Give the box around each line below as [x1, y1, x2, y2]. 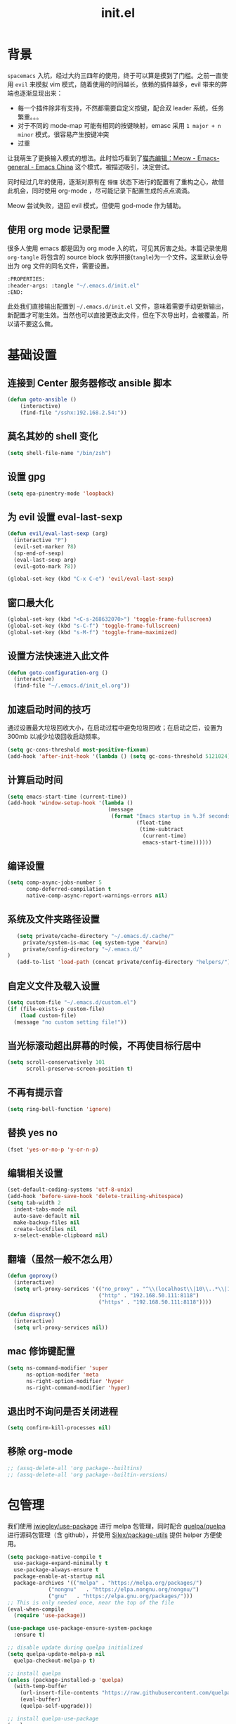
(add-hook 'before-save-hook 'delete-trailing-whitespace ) [7, 1193, 184, 1200]
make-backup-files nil [13, 1218, 80, 1226]
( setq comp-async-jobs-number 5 [7, 879, 102, 887]
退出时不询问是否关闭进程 [7, 1405, 118, 1417]
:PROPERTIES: [7, 276, 46, 283]
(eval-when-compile [7, 1605, 65, 1613]
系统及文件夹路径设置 [7, 913, 100, 925]
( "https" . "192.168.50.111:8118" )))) [98, 1299, 212, 1306]
